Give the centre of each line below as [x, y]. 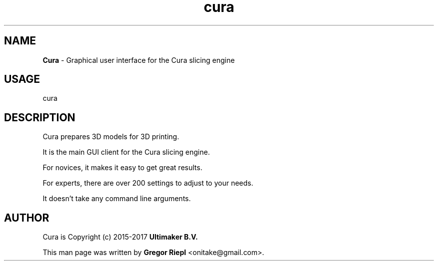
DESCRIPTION [40, 117]
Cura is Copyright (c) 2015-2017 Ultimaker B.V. [120, 237]
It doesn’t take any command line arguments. [117, 199]
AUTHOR [27, 218]
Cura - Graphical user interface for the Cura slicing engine [139, 60]
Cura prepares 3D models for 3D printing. [111, 137]
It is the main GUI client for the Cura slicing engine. [126, 152]
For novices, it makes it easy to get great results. [122, 168]
